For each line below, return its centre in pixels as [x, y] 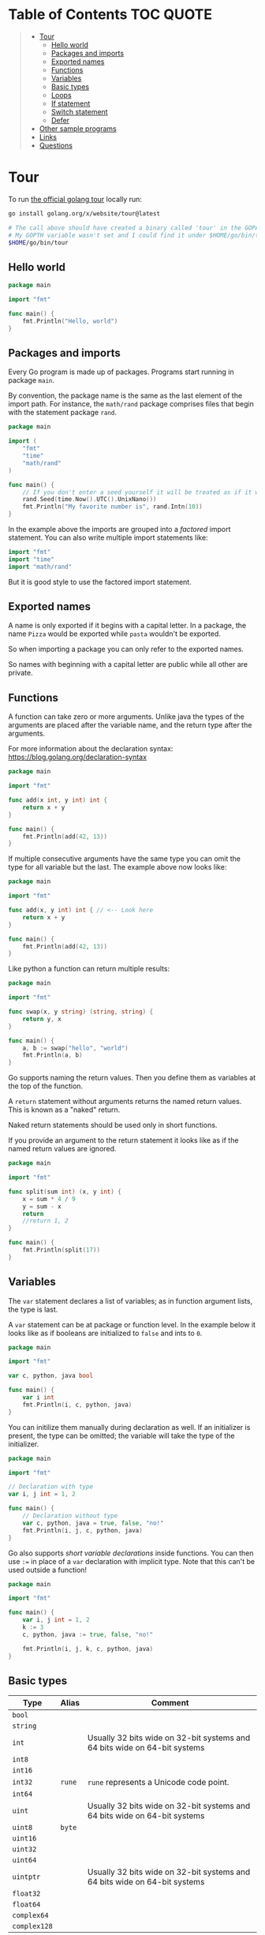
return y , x [42, 1019]
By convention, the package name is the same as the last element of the [125, 395]
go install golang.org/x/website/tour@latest [84, 213]
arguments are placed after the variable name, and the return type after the [130, 725]
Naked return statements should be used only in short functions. [113, 1125]
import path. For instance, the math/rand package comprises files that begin [131, 404]
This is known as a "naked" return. [64, 1110]
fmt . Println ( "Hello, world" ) [70, 321]
